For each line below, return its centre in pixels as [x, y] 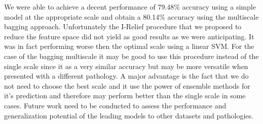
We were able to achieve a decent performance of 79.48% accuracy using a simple [130, 7]
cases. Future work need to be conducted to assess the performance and [115, 105]
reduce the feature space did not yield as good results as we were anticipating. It [129, 36]
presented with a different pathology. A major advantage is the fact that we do [126, 76]
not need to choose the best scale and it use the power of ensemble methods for [127, 85]
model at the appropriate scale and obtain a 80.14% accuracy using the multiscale [131, 16]
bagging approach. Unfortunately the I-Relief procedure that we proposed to [123, 26]
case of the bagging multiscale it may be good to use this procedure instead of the [131, 56]
